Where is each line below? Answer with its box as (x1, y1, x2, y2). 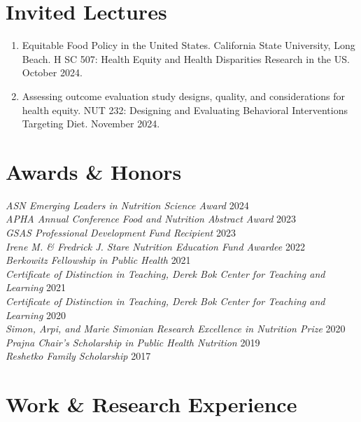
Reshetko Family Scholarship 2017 (6, 349, 151, 363)
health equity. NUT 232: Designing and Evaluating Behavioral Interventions (22, 102, 348, 117)
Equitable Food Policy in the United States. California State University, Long (22, 38, 355, 52)
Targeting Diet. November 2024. (22, 116, 160, 131)
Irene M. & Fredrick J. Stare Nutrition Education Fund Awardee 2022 (6, 239, 305, 253)
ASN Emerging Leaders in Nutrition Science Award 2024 (6, 197, 249, 212)
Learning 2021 (6, 280, 66, 295)
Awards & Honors (6, 157, 182, 185)
